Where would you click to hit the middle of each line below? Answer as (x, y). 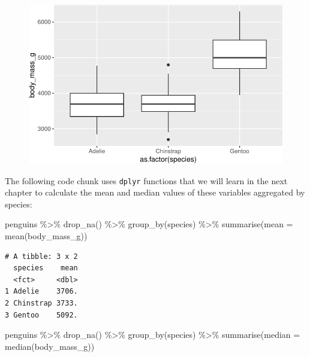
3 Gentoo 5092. (41, 315)
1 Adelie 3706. (41, 292)
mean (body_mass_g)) (46, 236)
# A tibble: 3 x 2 (41, 256)
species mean (46, 268)
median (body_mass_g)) (50, 346)
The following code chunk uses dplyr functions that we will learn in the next (146, 180)
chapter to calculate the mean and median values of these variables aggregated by (155, 192)
